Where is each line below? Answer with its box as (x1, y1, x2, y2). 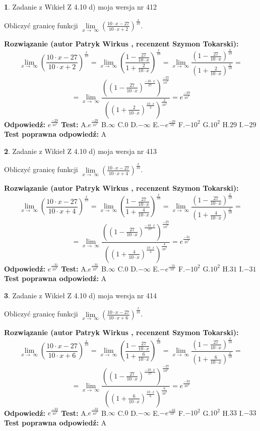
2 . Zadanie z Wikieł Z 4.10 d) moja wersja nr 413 (4, 145, 157, 156)
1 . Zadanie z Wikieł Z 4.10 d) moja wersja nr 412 (4, 2, 157, 12)
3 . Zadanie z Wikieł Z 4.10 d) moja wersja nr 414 (4, 290, 157, 300)
